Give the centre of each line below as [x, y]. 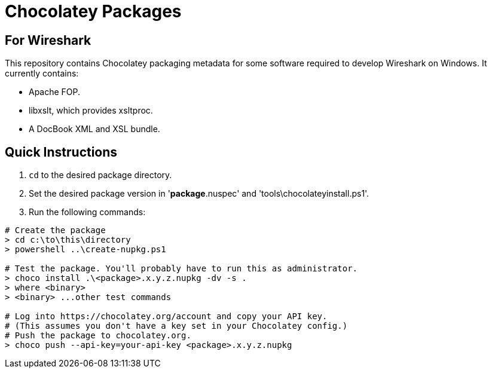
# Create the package [55, 230]
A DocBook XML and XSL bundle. [94, 129]
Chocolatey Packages [93, 11]
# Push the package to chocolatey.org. [98, 336]
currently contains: [42, 74]
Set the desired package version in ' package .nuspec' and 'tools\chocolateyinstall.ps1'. [199, 194]
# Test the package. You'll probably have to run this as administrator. [181, 269]
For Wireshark [48, 40]
